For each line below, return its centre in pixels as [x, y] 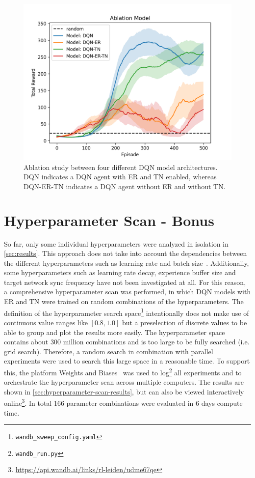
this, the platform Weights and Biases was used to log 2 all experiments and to [123, 371]
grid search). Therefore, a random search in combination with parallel [109, 351]
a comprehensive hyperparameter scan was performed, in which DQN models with [127, 292]
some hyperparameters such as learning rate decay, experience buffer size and [120, 272]
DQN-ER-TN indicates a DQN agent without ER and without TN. [125, 186]
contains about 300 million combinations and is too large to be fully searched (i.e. [127, 342]
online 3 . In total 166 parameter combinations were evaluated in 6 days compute [123, 402]
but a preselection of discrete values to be [184, 322]
